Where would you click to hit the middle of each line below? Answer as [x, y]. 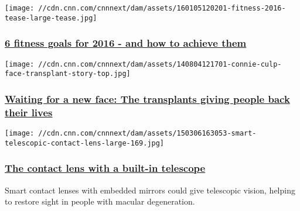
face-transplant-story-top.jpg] [68, 74]
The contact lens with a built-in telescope [105, 168]
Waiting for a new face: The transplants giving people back [147, 98]
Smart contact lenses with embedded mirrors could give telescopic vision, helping [150, 190]
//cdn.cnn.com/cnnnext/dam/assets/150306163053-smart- [147, 133]
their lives [29, 112]
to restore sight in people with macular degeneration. [100, 201]
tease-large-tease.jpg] [51, 18]
